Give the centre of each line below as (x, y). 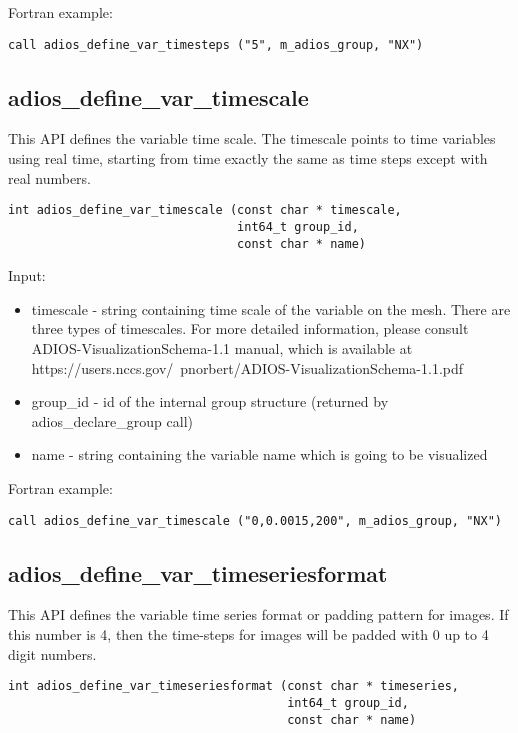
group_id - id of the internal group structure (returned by (210, 401)
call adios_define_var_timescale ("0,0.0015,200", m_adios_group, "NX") (255, 520)
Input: (27, 275)
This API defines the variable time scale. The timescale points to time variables (252, 138)
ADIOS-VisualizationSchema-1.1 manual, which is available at (222, 347)
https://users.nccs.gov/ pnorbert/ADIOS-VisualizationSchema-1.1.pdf (247, 367)
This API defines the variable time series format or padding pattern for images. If (258, 614)
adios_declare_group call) (112, 420)
